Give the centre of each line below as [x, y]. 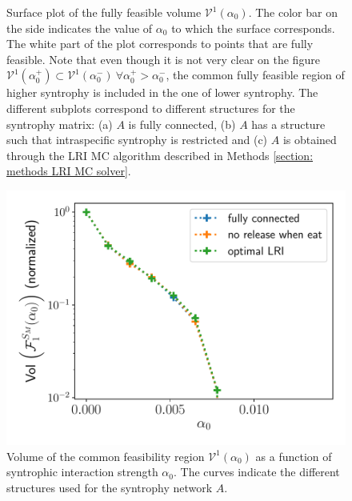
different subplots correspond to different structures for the [151, 108]
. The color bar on [293, 12]
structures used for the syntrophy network [110, 487]
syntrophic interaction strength [82, 472]
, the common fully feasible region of [255, 75]
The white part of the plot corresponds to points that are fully [160, 44]
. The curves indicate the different [257, 472]
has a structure [288, 124]
